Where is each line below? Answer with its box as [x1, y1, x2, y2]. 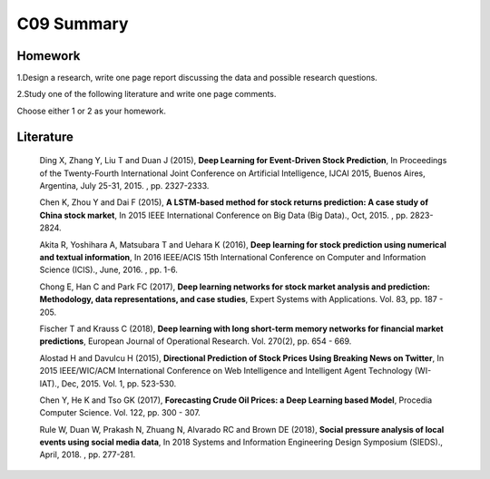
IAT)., [39, 377, 60, 389]
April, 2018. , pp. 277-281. [39, 449, 136, 460]
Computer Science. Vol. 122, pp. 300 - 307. [39, 407, 201, 418]
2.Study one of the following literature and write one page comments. [16, 89, 277, 100]
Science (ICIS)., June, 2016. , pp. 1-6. [39, 264, 179, 276]
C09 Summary [16, 14, 129, 34]
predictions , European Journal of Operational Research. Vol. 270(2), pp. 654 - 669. [39, 336, 352, 347]
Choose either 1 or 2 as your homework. [16, 105, 167, 116]
